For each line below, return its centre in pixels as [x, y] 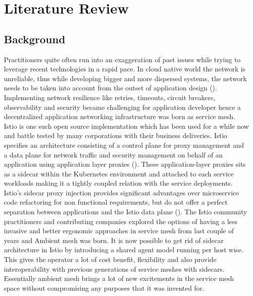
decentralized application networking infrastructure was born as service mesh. [120, 116]
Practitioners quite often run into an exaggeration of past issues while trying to [122, 59]
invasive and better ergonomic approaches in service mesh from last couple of [119, 231]
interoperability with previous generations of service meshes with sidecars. [114, 269]
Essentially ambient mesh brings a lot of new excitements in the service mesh [119, 278]
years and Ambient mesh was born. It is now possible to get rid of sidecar [114, 240]
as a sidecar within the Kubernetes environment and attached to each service [119, 173]
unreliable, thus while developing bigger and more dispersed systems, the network [126, 78]
